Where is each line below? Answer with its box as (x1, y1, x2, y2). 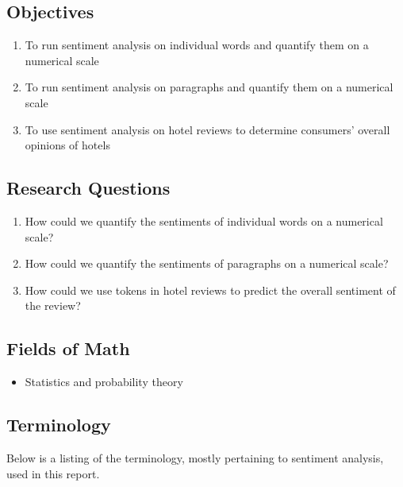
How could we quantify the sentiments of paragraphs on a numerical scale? (25, 255, 389, 272)
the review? (25, 297, 81, 314)
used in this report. (6, 465, 100, 481)
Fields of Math (6, 336, 130, 361)
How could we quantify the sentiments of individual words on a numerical (25, 212, 383, 229)
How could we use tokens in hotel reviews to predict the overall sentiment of (25, 281, 396, 298)
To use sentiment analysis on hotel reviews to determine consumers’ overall (25, 121, 390, 137)
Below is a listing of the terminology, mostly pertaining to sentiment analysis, (6, 449, 384, 466)
